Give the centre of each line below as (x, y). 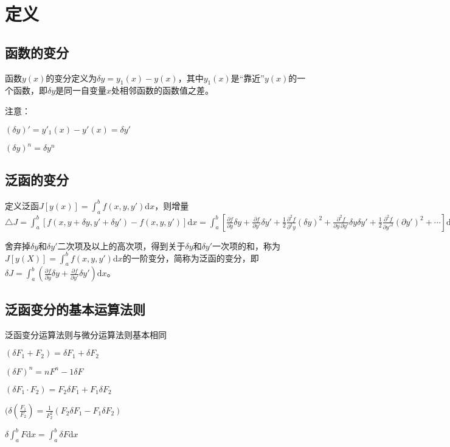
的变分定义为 (71, 78)
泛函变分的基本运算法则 (75, 309)
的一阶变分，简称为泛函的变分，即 (191, 258)
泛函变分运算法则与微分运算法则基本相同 (86, 334)
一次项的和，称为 (247, 245)
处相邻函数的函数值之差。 (163, 90)
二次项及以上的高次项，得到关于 (121, 245)
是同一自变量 (81, 90)
